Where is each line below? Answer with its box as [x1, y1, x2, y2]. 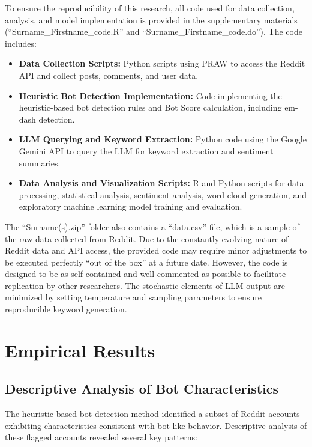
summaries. [19, 156, 61, 169]
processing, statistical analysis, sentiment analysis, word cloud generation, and [19, 188, 307, 201]
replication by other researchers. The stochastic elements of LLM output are [5, 279, 285, 291]
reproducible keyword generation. [5, 303, 127, 315]
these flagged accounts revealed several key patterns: [5, 431, 197, 443]
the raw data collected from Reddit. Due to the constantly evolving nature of [5, 232, 289, 245]
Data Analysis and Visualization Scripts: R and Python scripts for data [19, 177, 304, 189]
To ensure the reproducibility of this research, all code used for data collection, [5, 2, 295, 14]
